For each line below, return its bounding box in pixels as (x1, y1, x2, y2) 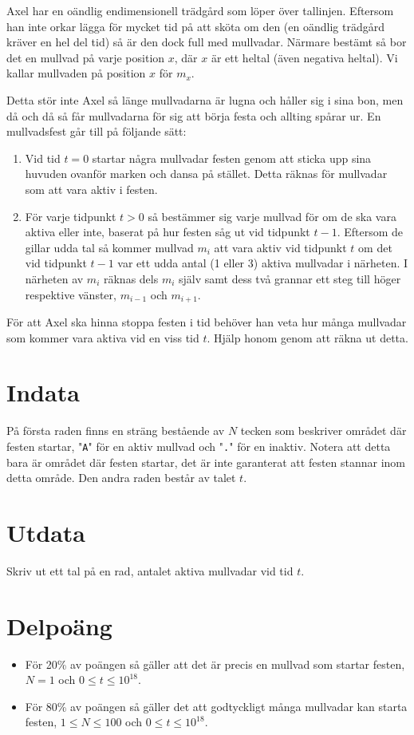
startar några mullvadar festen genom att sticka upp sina (92, 149, 372, 166)
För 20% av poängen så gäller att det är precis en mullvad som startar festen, (25, 655, 405, 672)
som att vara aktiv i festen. (25, 180, 158, 197)
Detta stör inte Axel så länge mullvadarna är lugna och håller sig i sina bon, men (6, 91, 404, 108)
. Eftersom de (337, 223, 404, 240)
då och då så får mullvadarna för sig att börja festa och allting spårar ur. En (6, 107, 381, 124)
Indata (6, 376, 80, 409)
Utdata (6, 516, 86, 548)
